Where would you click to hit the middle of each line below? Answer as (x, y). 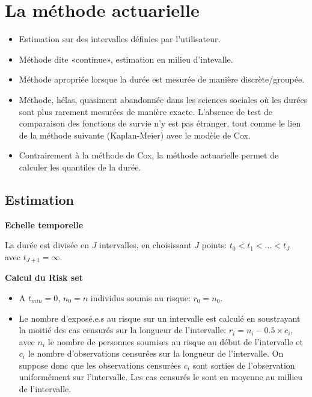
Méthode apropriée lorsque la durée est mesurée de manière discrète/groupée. (162, 79)
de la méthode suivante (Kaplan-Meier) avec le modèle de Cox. (135, 135)
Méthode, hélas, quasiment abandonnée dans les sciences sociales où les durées (163, 99)
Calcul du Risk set (44, 277)
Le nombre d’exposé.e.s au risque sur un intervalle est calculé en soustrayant (160, 318)
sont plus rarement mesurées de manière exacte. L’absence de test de (145, 111)
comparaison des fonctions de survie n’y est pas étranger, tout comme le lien (160, 123)
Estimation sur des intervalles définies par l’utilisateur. (120, 39)
